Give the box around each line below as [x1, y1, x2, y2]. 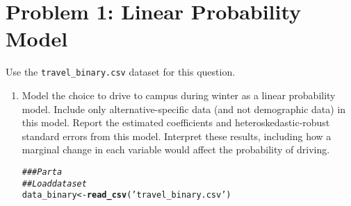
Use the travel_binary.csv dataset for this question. [6, 65, 236, 79]
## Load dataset [22, 178, 87, 189]
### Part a [22, 166, 63, 177]
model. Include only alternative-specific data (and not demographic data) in [22, 101, 346, 116]
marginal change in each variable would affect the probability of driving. [22, 142, 330, 157]
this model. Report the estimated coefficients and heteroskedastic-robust [22, 115, 330, 130]
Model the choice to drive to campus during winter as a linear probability [22, 87, 336, 102]
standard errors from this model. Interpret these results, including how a [22, 128, 332, 143]
